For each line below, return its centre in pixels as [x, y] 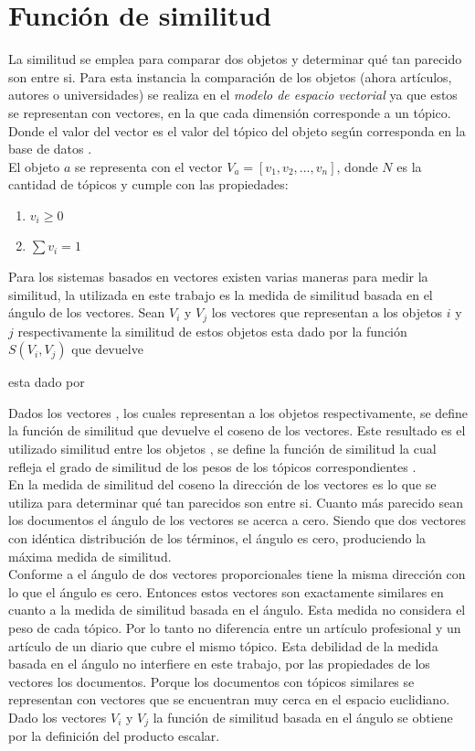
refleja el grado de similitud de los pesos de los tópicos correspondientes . [212, 466]
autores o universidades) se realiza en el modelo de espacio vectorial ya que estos [233, 95]
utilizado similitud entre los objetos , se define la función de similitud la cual [222, 449]
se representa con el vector [148, 166]
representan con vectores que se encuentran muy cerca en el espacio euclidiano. [229, 699]
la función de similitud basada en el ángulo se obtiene [303, 717]
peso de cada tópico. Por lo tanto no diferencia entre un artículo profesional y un [235, 628]
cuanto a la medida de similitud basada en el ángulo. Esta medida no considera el [237, 610]
